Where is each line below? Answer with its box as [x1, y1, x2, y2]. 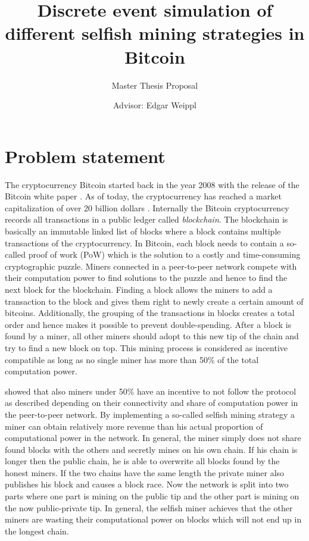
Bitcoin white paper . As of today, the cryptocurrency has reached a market [5, 190, 282, 202]
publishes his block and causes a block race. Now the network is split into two [5, 478, 289, 490]
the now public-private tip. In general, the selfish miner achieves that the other [5, 501, 293, 514]
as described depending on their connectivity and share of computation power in [5, 396, 298, 409]
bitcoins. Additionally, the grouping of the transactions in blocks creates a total [5, 307, 295, 319]
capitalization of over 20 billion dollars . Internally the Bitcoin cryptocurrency [5, 201, 289, 214]
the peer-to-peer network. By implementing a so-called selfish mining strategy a [5, 408, 295, 420]
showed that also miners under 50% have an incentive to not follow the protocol [5, 384, 296, 397]
